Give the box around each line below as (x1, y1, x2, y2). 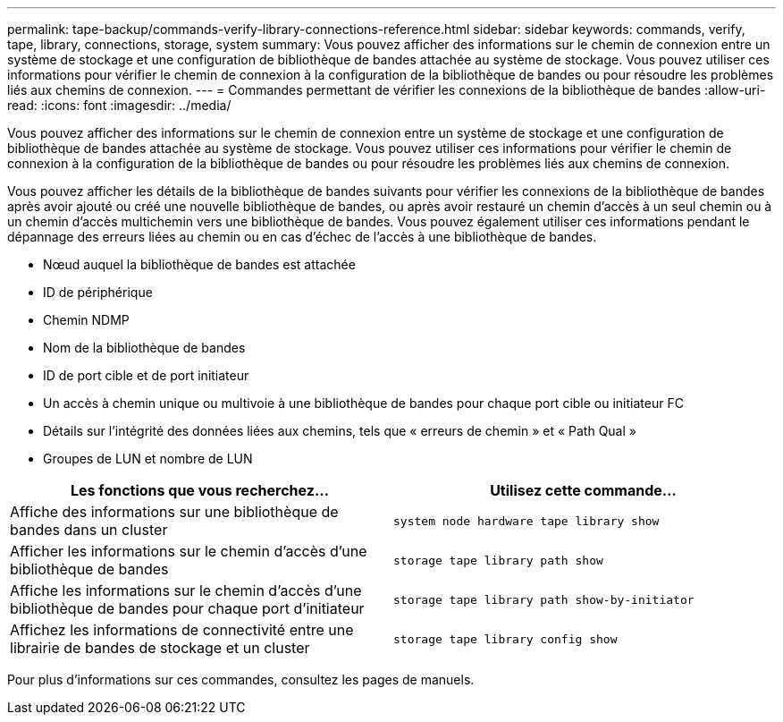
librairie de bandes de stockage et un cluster (10, 639, 310, 657)
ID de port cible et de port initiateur (43, 368, 249, 383)
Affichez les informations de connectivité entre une (10, 621, 354, 639)
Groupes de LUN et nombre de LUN (43, 451, 253, 466)
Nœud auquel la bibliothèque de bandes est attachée (43, 257, 356, 272)
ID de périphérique (43, 285, 153, 300)
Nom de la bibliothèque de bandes (43, 340, 246, 355)
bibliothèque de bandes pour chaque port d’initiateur (10, 599, 365, 617)
